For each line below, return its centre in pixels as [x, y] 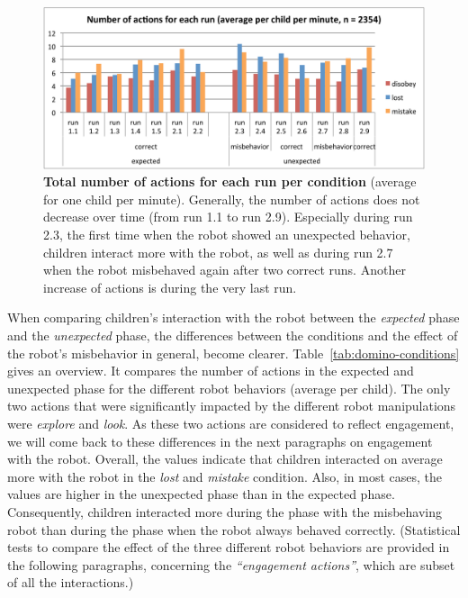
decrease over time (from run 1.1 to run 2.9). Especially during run [228, 217]
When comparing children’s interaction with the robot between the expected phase [234, 317]
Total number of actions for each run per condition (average [230, 181]
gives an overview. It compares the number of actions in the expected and [211, 371]
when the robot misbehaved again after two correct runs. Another [225, 270]
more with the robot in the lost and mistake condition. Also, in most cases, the [225, 476]
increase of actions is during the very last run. [170, 287]
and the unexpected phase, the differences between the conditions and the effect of [233, 335]
